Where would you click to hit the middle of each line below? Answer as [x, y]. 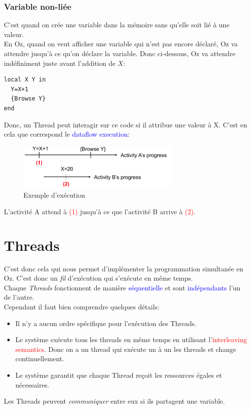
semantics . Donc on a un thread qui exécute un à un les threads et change [126, 349]
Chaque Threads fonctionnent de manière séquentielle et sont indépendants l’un [122, 287]
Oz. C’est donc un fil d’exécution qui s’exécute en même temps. [99, 278]
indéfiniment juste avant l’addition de [60, 63]
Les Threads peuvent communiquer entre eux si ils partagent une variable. [115, 401]
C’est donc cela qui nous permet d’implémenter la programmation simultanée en [124, 268]
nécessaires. [32, 384]
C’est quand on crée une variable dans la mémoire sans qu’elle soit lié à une [117, 25]
